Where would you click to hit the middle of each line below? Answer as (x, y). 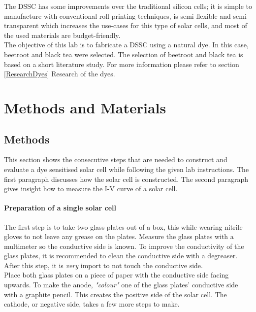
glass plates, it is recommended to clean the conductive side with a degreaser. (121, 256)
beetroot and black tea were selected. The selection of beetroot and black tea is (124, 54)
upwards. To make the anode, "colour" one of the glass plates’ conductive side (121, 285)
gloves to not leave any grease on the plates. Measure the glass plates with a (119, 236)
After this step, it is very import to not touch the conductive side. (103, 265)
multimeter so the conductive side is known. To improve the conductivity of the (124, 246)
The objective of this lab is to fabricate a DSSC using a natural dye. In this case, (126, 45)
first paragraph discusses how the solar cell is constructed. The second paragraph (126, 179)
